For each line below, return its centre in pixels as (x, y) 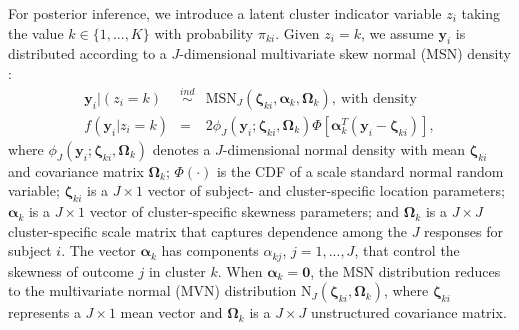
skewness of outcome (71, 270)
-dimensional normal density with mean (343, 148)
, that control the (407, 250)
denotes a (181, 148)
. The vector (98, 250)
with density (379, 98)
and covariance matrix (76, 170)
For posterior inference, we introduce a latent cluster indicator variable (225, 13)
